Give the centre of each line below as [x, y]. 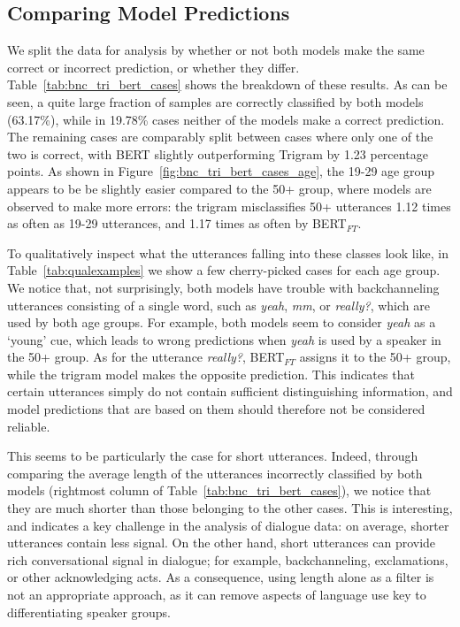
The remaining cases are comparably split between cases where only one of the [220, 137]
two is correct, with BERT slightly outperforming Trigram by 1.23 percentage [218, 153]
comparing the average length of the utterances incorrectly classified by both [215, 473]
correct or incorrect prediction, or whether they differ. [153, 67]
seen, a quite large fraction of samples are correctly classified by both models [215, 101]
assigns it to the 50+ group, [375, 357]
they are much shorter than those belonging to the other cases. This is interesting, [230, 508]
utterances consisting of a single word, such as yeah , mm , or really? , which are [218, 305]
